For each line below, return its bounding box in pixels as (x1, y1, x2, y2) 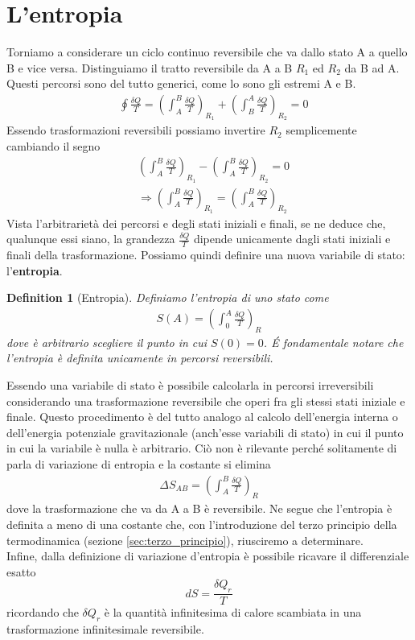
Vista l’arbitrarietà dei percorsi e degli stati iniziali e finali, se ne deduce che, (6, 214, 386, 231)
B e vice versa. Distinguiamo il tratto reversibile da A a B (6, 59, 293, 76)
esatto (6, 563, 36, 580)
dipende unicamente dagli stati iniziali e (193, 230, 391, 247)
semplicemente (286, 122, 357, 138)
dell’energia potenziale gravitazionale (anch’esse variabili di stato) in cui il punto (6, 423, 404, 440)
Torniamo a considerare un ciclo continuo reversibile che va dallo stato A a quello (6, 43, 408, 60)
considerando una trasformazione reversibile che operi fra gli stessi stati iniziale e (6, 392, 405, 409)
